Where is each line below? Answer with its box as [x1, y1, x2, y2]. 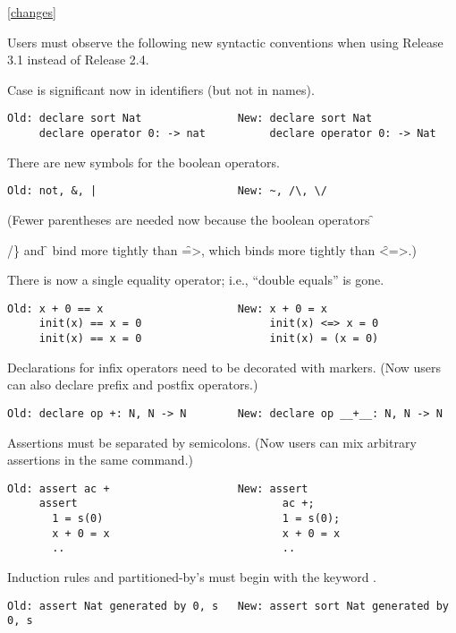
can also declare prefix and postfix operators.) [7, 375, 258, 394]
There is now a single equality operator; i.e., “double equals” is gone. [7, 270, 384, 289]
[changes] [7, 3, 56, 21]
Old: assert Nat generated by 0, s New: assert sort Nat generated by [7, 599, 449, 612]
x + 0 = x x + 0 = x [52, 526, 341, 540]
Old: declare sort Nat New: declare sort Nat [7, 112, 373, 125]
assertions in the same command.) [7, 450, 193, 469]
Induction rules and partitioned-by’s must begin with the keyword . [7, 568, 376, 586]
